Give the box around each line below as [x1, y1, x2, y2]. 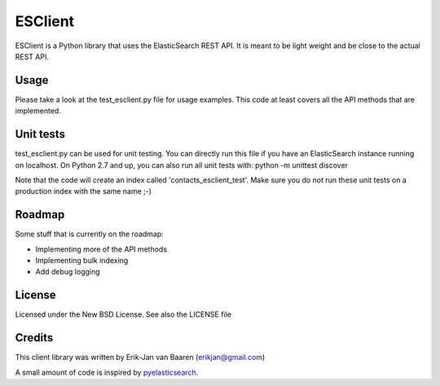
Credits [15, 331, 54, 345]
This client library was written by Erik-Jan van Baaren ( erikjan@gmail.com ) [15, 353, 266, 362]
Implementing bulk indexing [35, 256, 129, 265]
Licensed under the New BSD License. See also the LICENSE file [15, 309, 232, 319]
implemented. [15, 106, 61, 116]
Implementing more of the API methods [35, 244, 167, 254]
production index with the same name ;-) [15, 186, 152, 196]
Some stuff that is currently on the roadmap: [15, 229, 165, 239]
